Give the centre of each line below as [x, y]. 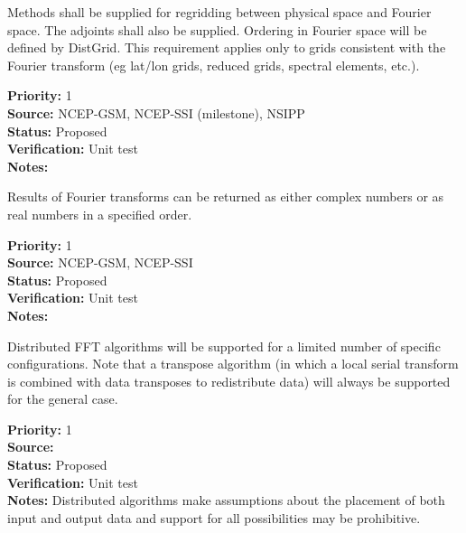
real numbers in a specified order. [100, 214]
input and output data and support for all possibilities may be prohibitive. [214, 517]
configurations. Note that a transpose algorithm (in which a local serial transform [233, 364]
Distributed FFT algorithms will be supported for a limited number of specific [224, 346]
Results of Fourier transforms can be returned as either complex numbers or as [226, 196]
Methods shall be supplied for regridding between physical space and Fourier [219, 12]
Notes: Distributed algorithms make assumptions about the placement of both [226, 500]
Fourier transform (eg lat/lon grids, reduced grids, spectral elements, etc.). [214, 65]
